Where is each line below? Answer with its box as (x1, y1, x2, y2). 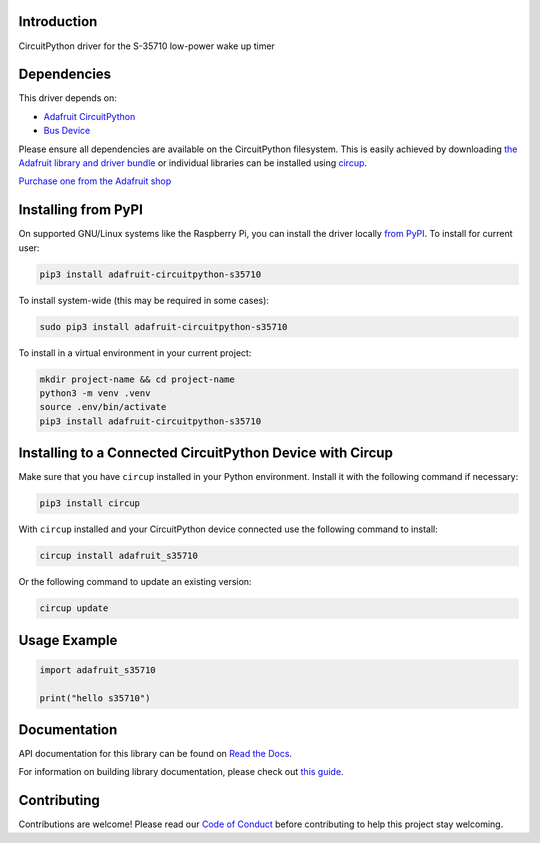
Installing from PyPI (18, 201, 144, 219)
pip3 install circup (39, 498, 140, 509)
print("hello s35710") (39, 692, 151, 704)
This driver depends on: (18, 92, 117, 104)
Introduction (18, 13, 98, 30)
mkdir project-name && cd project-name (39, 373, 235, 385)
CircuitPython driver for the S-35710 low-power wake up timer (18, 40, 275, 52)
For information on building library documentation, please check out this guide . (18, 766, 344, 778)
